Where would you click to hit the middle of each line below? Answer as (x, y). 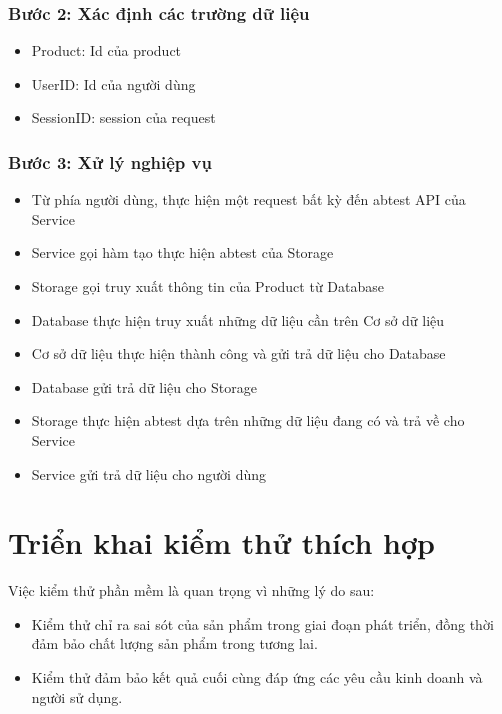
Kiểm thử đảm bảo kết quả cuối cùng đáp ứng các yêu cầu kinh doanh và (257, 677)
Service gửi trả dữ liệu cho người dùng (149, 473)
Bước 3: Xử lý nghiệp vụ (110, 161)
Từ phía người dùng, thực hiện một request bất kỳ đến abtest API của (248, 199)
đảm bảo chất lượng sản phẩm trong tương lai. (174, 643)
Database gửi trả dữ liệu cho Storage (144, 386)
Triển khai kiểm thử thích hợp (221, 542)
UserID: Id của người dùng (113, 83)
